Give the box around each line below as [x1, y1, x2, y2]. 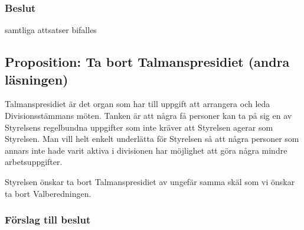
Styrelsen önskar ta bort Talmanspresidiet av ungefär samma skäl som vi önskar [5, 175, 295, 187]
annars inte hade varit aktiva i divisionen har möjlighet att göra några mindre [5, 144, 287, 156]
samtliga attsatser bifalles [5, 24, 97, 36]
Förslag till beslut [5, 212, 91, 227]
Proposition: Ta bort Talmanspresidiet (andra [5, 53, 290, 71]
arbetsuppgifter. [5, 156, 63, 168]
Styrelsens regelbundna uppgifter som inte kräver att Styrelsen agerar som [5, 121, 273, 133]
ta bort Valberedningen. [5, 187, 91, 199]
